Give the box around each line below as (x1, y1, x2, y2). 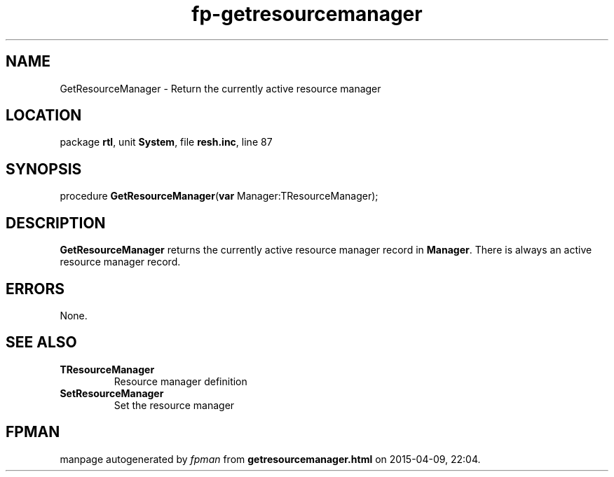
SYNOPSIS (6, 160, 82, 178)
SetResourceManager (60, 387, 164, 399)
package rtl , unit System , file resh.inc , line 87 (60, 136, 273, 148)
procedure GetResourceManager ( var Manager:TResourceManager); (60, 190, 378, 202)
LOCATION (6, 106, 82, 125)
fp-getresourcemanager (191, 2, 423, 26)
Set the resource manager (114, 399, 235, 411)
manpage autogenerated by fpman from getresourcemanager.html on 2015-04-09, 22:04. (60, 452, 481, 465)
